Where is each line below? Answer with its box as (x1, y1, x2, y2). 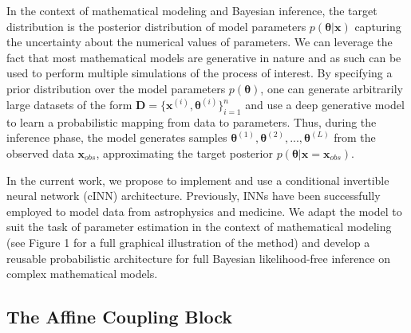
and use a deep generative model (245, 96, 405, 112)
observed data (6, 144, 74, 161)
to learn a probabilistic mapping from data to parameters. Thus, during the (6, 113, 377, 130)
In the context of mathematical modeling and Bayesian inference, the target (6, 2, 377, 18)
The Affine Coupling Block (6, 304, 232, 329)
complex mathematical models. (6, 265, 158, 282)
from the (334, 129, 376, 146)
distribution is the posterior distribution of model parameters (6, 18, 306, 34)
